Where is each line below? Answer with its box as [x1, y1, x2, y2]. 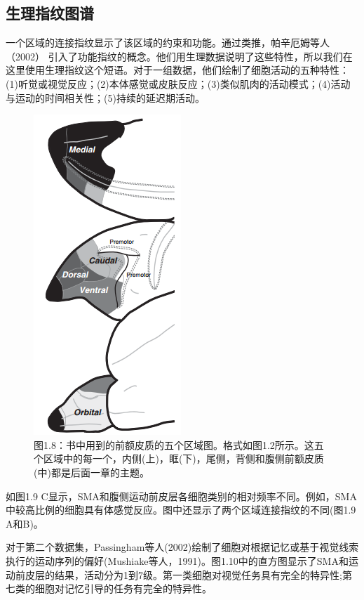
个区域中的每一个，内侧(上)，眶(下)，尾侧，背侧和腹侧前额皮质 [34, 451, 324, 466]
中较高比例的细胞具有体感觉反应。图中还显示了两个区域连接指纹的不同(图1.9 [6, 502, 356, 517]
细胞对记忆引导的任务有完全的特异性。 [34, 581, 212, 596]
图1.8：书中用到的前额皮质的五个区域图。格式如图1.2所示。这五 [34, 437, 324, 452]
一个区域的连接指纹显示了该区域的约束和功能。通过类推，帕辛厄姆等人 [6, 35, 330, 50]
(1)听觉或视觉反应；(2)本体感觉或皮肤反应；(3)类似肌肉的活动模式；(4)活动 [6, 76, 351, 91]
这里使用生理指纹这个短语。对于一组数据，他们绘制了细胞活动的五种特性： [6, 63, 349, 77]
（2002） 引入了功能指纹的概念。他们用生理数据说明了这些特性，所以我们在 [6, 48, 353, 63]
